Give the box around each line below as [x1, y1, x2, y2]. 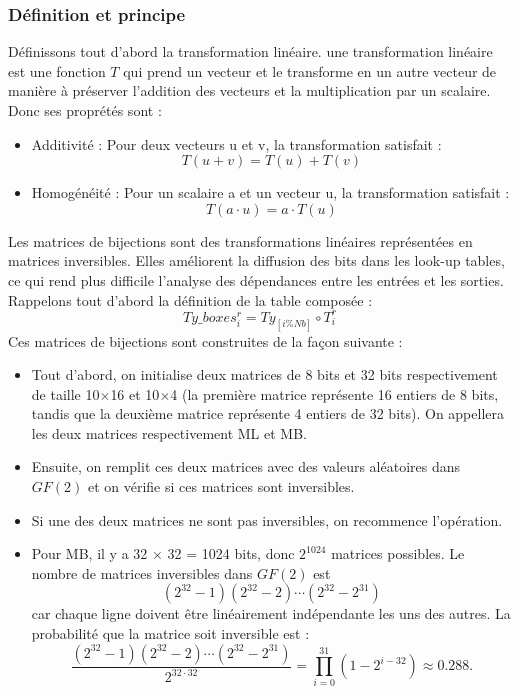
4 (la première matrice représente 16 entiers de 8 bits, [170, 383, 499, 404]
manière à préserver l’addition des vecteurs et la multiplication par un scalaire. [8, 80, 491, 101]
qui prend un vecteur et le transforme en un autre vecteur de [123, 60, 497, 81]
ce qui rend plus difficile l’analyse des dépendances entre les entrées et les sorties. [8, 269, 504, 290]
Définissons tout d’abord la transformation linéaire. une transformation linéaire [8, 41, 493, 62]
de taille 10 [31, 383, 100, 404]
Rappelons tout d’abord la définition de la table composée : [8, 289, 373, 310]
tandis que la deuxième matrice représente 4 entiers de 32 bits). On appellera [31, 403, 504, 424]
